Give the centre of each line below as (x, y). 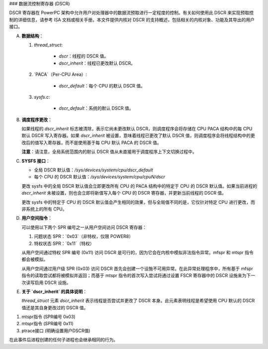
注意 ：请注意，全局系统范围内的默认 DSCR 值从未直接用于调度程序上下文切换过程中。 (109, 152)
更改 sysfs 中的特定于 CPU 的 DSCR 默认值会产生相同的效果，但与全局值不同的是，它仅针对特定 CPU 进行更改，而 (138, 202)
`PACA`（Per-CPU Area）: (61, 74)
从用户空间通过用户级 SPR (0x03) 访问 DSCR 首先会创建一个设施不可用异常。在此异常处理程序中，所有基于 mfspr (137, 269)
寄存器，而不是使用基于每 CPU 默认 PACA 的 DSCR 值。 (104, 142)
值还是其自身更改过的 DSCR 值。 (55, 307)
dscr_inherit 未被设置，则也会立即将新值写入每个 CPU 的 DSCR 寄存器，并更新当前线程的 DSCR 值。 (124, 193)
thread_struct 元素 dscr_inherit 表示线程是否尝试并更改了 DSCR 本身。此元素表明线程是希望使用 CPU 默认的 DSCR (138, 301)
